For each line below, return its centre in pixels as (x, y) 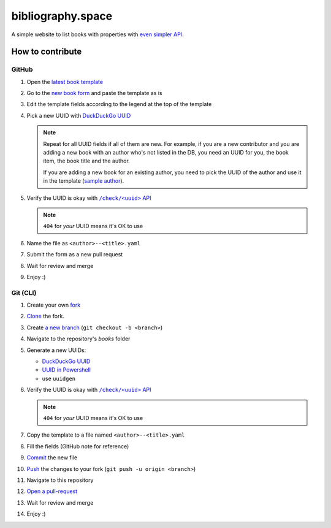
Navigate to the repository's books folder (78, 339)
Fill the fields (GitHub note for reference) (78, 446)
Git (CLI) (24, 293)
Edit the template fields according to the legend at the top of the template (119, 104)
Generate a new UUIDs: (56, 350)
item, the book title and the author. (86, 161)
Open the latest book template (65, 82)
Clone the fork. (45, 316)
